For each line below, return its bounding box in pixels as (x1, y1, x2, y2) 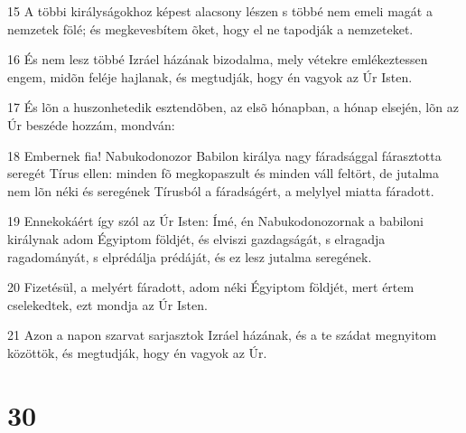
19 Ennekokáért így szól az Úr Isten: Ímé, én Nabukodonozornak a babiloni (7, 212, 424, 231)
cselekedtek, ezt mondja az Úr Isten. (7, 295, 208, 314)
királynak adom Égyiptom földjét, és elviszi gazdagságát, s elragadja (7, 229, 386, 248)
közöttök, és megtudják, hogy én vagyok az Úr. (7, 343, 267, 362)
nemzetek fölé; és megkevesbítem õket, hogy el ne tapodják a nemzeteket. (7, 19, 414, 38)
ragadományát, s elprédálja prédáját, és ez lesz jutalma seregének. (7, 247, 372, 266)
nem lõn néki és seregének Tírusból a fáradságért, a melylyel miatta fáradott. (7, 181, 434, 200)
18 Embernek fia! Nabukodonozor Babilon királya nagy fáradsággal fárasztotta (7, 146, 442, 165)
